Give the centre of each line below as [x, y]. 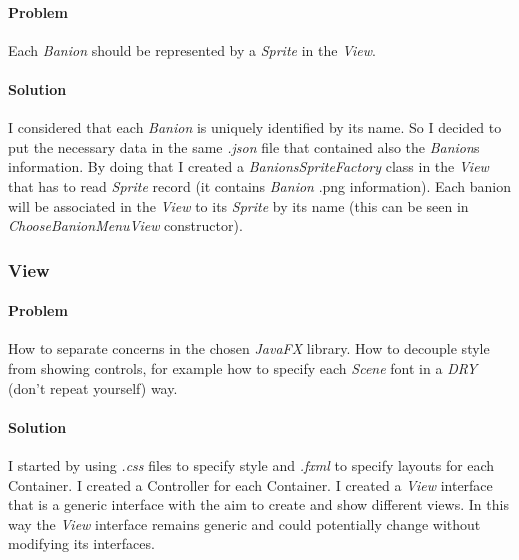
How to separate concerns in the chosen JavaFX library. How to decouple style [249, 348]
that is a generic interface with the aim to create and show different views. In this [258, 504]
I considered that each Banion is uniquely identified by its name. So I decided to [255, 127]
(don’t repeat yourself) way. [93, 387]
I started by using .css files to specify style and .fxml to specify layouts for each [251, 464]
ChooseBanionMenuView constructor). [125, 225]
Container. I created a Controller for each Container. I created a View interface [250, 484]
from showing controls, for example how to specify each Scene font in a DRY [243, 367]
